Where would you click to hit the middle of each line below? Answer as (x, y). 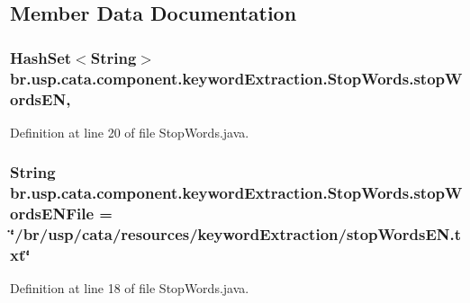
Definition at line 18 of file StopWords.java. (130, 288)
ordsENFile (52, 214)
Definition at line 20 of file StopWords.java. (130, 132)
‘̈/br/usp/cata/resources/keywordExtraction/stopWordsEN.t (236, 234)
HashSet (41, 57)
